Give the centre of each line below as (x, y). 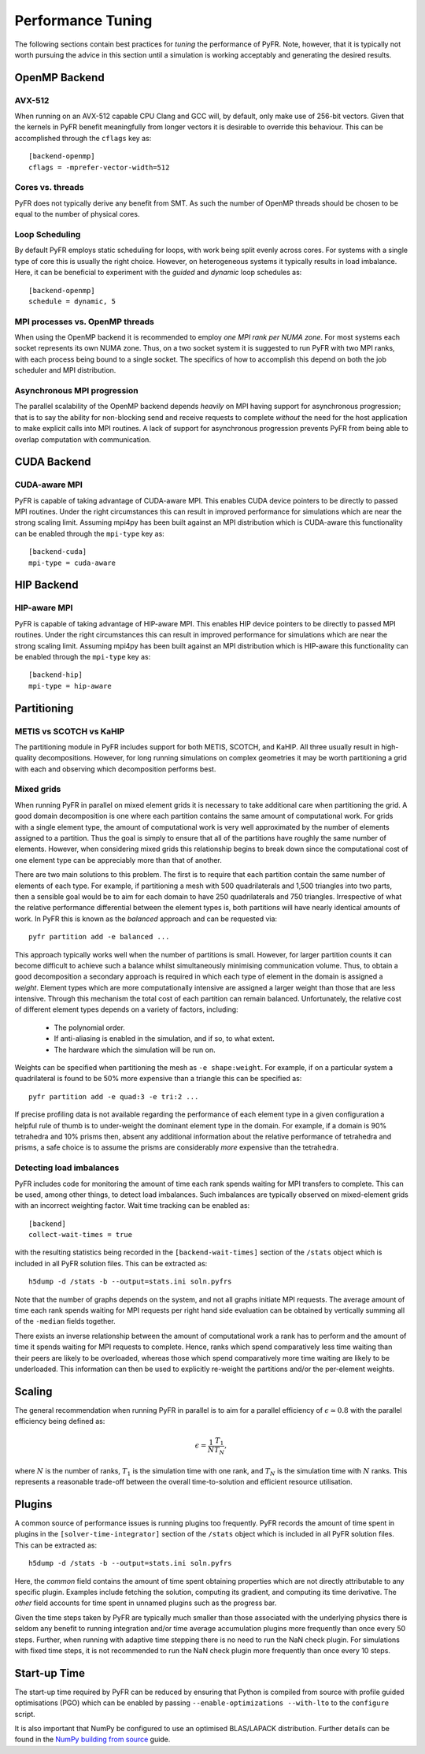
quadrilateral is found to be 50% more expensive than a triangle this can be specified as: (158, 1079)
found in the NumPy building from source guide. (92, 1739)
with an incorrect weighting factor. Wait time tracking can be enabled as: (132, 1206)
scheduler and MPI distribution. (65, 370)
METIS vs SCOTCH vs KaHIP (70, 731)
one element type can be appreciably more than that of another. (118, 860)
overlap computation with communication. (83, 439)
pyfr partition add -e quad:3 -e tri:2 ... (114, 1096)
